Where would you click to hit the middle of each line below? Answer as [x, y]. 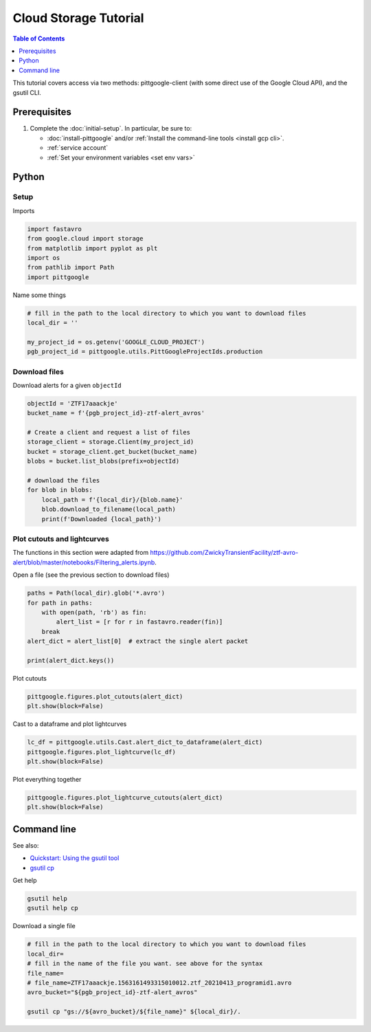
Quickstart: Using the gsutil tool [75, 858]
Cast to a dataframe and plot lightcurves [70, 724]
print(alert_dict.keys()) [71, 660]
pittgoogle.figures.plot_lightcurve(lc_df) [102, 752]
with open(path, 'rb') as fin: [94, 612]
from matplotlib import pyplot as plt [92, 248]
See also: [26, 845]
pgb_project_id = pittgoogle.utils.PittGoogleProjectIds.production [145, 352]
